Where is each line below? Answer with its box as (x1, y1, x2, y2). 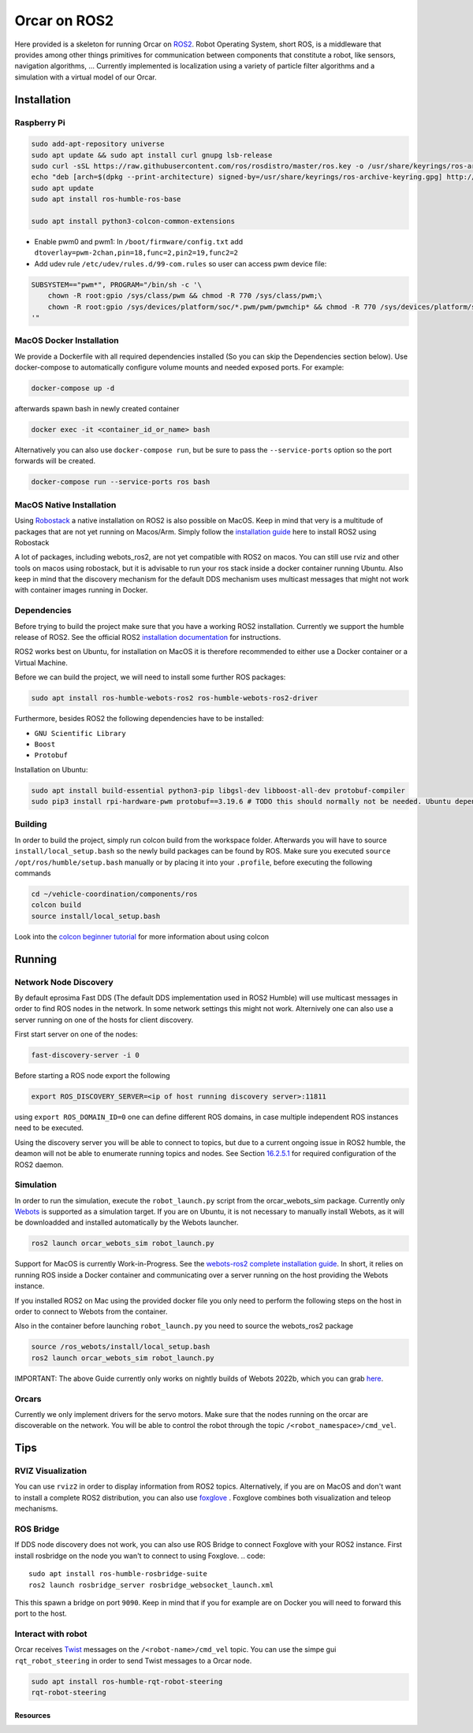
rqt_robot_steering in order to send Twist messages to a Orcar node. (14, 1656, 252, 1665)
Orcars (14, 1393, 42, 1404)
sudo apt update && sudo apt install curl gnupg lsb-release (31, 151, 273, 159)
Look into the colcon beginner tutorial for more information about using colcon (14, 932, 270, 941)
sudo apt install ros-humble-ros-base (31, 195, 181, 204)
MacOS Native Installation (14, 499, 117, 510)
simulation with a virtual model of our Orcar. (14, 72, 157, 82)
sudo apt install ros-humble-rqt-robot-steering (31, 1677, 223, 1686)
